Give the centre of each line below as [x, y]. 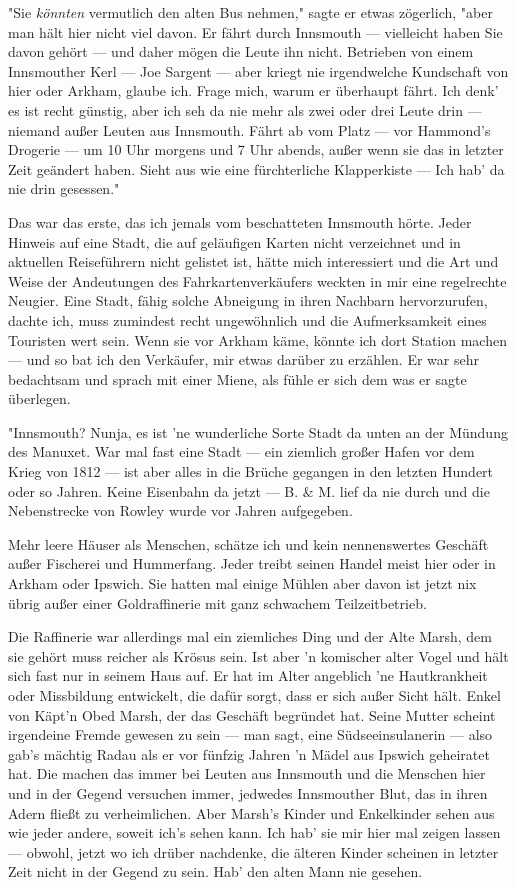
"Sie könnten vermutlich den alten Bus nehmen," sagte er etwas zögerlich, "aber [250, 12]
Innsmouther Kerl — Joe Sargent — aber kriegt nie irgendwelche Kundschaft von [258, 70]
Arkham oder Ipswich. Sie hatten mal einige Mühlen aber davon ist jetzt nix [242, 583]
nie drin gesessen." [64, 188]
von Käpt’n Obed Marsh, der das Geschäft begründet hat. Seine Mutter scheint [252, 714]
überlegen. [39, 398]
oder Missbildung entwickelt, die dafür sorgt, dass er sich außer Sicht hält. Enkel [254, 695]
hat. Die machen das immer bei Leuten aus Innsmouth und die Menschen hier [247, 773]
